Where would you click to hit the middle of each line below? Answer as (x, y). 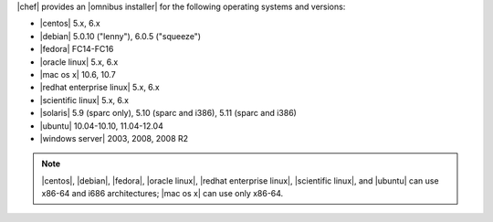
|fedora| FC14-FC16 (77, 49)
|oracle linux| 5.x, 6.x (79, 62)
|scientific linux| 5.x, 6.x (84, 100)
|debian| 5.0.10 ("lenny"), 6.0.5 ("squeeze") (120, 36)
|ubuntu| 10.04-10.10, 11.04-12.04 (101, 126)
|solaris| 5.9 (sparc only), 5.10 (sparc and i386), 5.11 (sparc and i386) (168, 113)
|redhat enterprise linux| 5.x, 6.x (100, 88)
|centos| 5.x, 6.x (70, 24)
